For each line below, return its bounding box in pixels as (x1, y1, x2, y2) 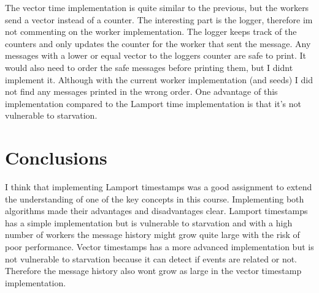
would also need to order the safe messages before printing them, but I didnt (5, 61, 293, 73)
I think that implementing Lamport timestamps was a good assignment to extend (5, 180, 312, 193)
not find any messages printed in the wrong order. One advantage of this (5, 85, 278, 98)
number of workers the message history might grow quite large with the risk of (5, 228, 300, 241)
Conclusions (5, 145, 107, 170)
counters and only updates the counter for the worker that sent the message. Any (5, 37, 311, 50)
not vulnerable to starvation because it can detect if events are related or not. (5, 252, 298, 265)
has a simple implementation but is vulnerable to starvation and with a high (5, 216, 293, 229)
